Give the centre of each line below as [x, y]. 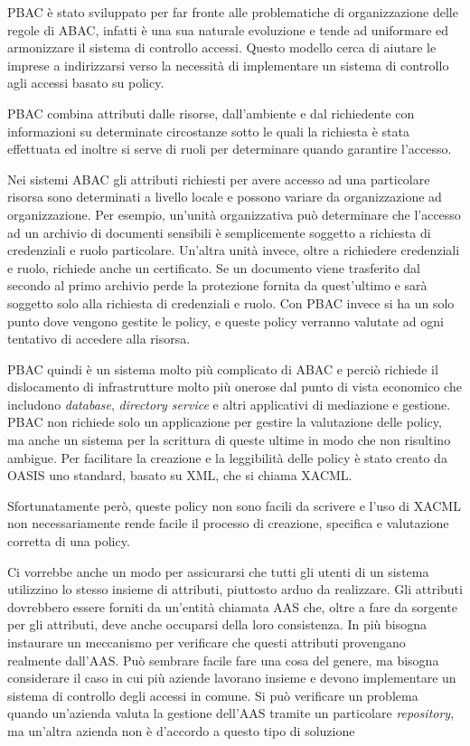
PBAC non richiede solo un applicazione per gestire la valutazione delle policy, [225, 422]
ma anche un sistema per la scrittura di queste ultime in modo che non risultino [229, 440]
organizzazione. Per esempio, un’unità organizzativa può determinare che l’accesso [234, 214]
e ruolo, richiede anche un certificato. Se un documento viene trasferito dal [214, 267]
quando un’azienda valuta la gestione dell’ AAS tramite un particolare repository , [231, 713]
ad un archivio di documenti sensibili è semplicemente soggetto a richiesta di [219, 232]
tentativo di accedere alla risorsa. [99, 339]
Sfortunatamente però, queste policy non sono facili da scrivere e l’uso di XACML [234, 505]
